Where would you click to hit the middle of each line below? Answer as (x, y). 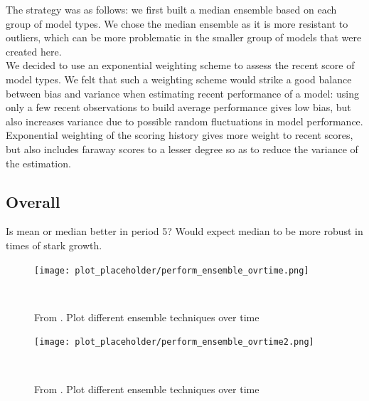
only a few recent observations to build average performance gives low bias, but (178, 107)
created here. (34, 51)
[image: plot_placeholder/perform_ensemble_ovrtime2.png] (174, 342)
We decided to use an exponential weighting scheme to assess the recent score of (180, 65)
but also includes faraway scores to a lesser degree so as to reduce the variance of (182, 149)
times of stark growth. (54, 245)
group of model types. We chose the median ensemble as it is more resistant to (177, 23)
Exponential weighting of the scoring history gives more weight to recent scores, (180, 135)
